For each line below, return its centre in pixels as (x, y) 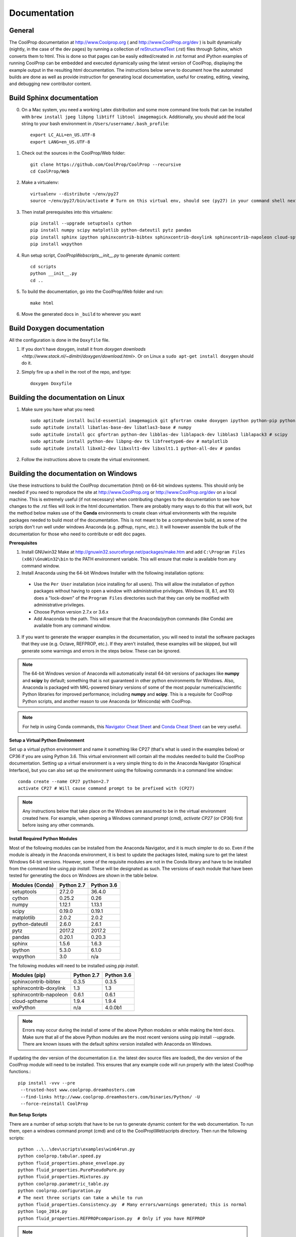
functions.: (20, 1072)
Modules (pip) (29, 975)
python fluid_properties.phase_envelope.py (71, 1163)
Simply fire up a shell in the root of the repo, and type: (76, 372)
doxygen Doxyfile (51, 383)
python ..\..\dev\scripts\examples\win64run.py (76, 1149)
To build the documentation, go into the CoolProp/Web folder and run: (92, 291)
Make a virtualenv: (40, 183)
